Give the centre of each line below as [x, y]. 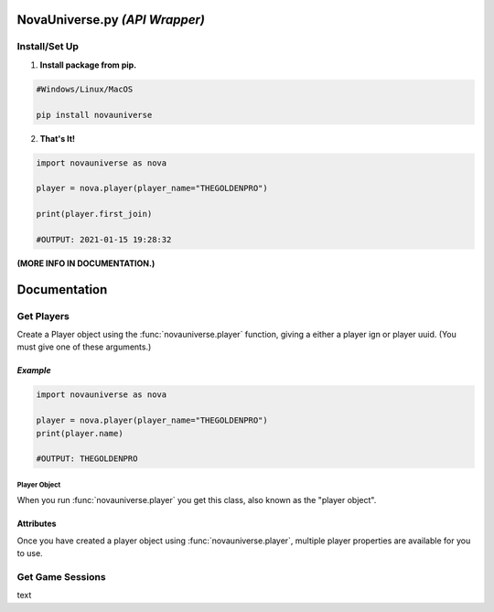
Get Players [43, 316]
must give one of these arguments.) [84, 347]
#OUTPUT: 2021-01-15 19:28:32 [104, 239]
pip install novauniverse [94, 115]
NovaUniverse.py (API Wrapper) [111, 20]
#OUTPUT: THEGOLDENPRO [87, 459]
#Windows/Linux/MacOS [85, 89]
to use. [30, 553]
